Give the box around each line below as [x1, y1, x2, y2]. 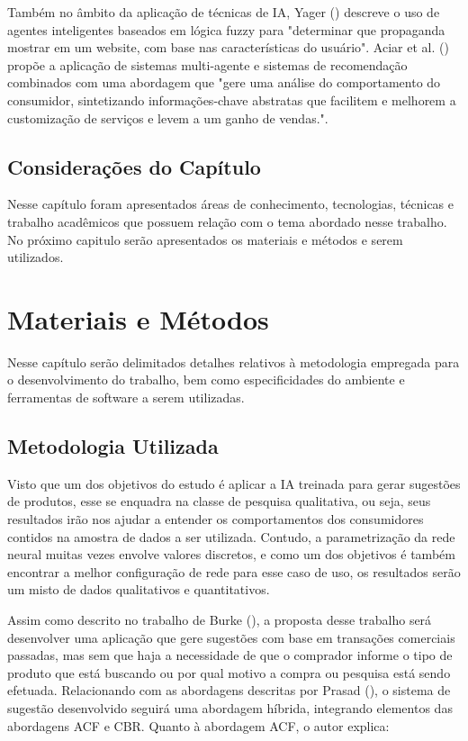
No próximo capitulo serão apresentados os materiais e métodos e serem [7, 230, 403, 249]
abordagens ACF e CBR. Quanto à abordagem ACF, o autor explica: [7, 716, 390, 735]
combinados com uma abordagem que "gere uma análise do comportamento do [7, 73, 441, 92]
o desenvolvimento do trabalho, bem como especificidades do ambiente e [7, 370, 405, 389]
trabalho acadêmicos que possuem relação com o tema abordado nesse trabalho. [7, 212, 447, 230]
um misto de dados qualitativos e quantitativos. [7, 580, 270, 599]
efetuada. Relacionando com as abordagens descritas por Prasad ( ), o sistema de [7, 681, 451, 700]
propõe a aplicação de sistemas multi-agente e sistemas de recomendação [7, 55, 408, 74]
